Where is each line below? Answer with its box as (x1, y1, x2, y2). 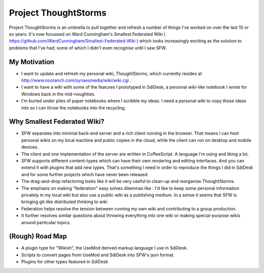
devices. (21, 144, 39, 150)
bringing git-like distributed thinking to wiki (21, 199, 108, 205)
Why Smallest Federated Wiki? (9, 117, 105, 126)
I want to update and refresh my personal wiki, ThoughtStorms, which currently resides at (21, 70, 202, 76)
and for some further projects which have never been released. (21, 171, 149, 177)
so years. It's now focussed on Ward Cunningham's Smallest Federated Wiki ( (9, 31, 166, 37)
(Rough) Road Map (9, 232, 67, 241)
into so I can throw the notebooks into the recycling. (21, 105, 126, 111)
